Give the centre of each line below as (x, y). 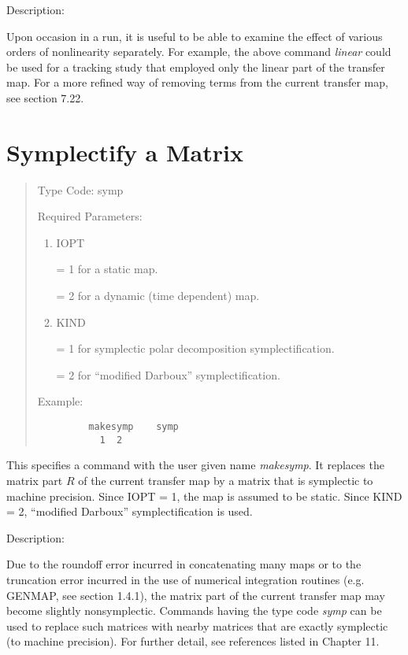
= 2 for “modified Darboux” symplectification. (168, 374)
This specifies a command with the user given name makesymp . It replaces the (195, 465)
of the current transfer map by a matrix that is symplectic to (226, 480)
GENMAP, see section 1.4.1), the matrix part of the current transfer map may (196, 595)
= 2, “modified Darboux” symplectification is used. (130, 511)
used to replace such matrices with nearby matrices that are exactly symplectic (197, 625)
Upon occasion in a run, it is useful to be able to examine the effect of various (195, 36)
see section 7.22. (45, 97)
